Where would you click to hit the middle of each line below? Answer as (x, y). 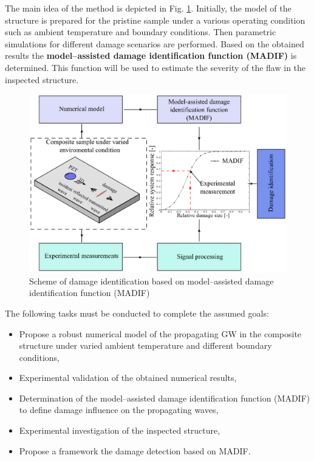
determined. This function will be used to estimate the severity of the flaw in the (155, 67)
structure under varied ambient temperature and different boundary (145, 345)
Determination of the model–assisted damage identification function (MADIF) (165, 398)
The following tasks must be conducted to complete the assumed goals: (137, 313)
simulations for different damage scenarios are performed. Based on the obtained (155, 43)
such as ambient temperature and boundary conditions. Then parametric (141, 32)
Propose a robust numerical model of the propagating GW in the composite (160, 333)
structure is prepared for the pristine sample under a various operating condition (155, 20)
